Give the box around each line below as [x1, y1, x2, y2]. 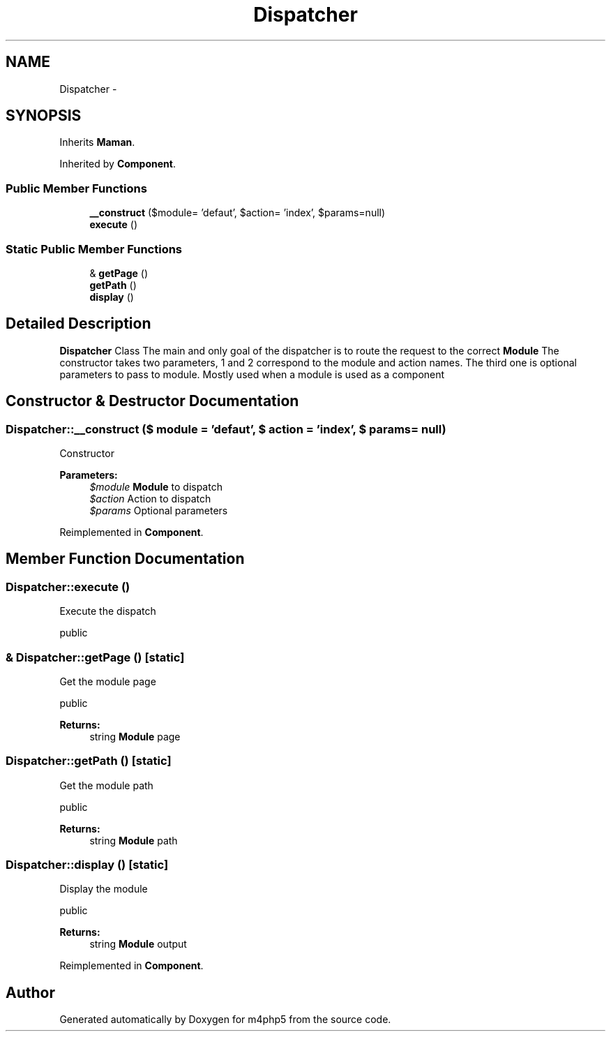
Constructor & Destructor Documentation [6, 392, 299, 410]
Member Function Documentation [6, 550, 245, 568]
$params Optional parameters [89, 505, 228, 516]
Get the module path [59, 779, 153, 791]
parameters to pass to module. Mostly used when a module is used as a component [59, 368, 445, 380]
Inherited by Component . [59, 158, 176, 170]
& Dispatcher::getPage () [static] [6, 650, 185, 664]
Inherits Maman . [59, 136, 135, 149]
